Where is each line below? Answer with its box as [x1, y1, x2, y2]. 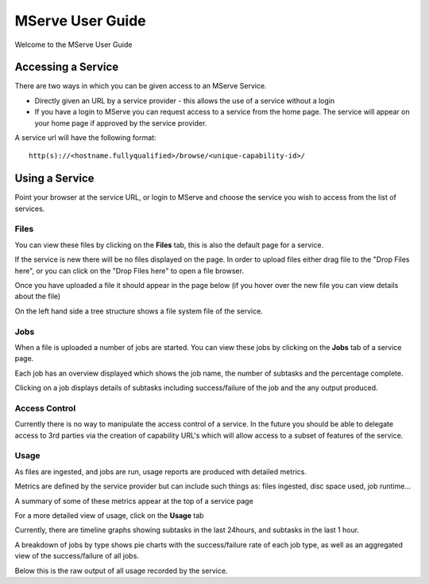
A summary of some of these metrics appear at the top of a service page [14, 496, 253, 505]
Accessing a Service [14, 60, 119, 74]
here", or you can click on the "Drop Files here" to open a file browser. [14, 266, 244, 275]
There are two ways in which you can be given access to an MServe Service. [14, 81, 267, 91]
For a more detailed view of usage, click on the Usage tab [14, 510, 204, 520]
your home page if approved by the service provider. [34, 118, 207, 127]
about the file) [14, 291, 61, 302]
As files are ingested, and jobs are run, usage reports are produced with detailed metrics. [14, 466, 307, 477]
